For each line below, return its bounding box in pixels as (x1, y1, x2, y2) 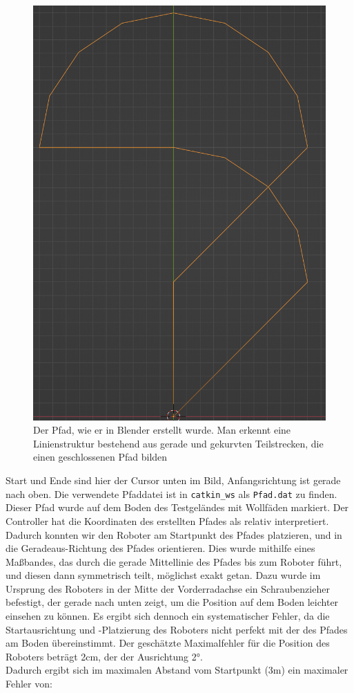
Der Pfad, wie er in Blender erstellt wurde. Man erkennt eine (33, 423, 291, 437)
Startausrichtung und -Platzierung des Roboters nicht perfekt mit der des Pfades (6, 622, 348, 636)
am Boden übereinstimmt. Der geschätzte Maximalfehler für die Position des (6, 636, 330, 650)
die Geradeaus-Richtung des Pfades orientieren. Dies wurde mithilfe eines (6, 541, 315, 555)
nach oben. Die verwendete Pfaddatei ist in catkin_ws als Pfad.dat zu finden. (6, 486, 337, 501)
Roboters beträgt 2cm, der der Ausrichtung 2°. (6, 649, 203, 663)
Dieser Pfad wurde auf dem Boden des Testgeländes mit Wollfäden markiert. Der (6, 500, 349, 515)
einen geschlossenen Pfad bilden (33, 450, 168, 464)
